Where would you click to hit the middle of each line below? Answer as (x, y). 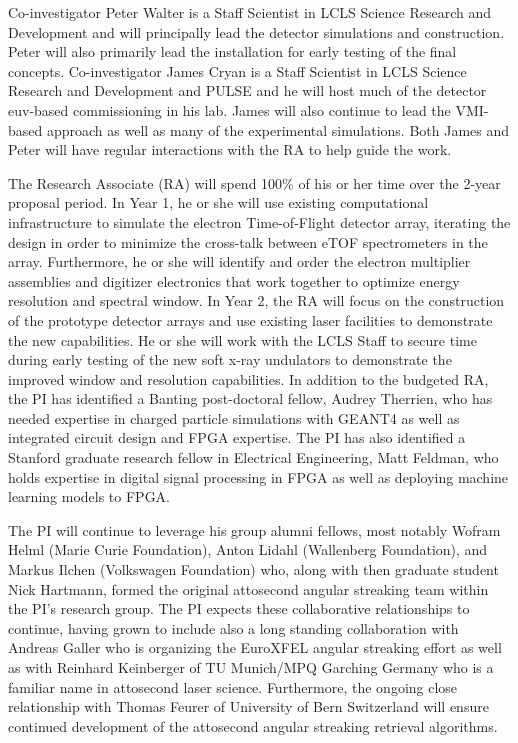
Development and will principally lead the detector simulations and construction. (256, 31)
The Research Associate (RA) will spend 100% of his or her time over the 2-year (254, 182)
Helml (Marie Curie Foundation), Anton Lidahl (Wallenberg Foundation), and (248, 549)
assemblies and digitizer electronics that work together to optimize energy (234, 280)
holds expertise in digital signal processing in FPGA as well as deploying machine (258, 476)
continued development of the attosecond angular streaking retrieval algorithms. (253, 725)
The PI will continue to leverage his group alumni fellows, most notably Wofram (254, 529)
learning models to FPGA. (89, 496)
